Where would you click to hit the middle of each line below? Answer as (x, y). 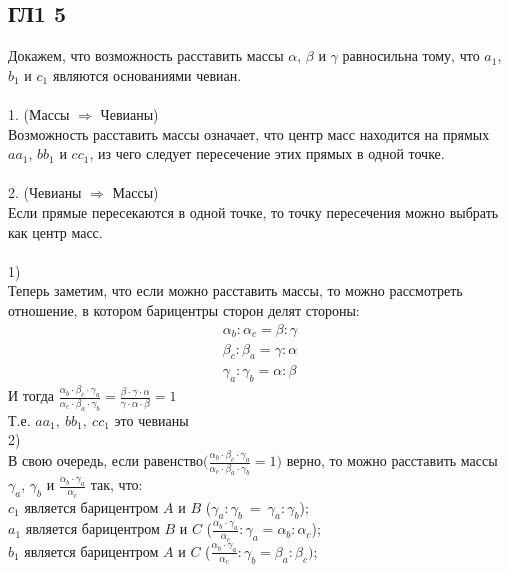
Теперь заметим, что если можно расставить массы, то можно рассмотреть (235, 290)
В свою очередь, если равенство (106, 460)
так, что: (116, 484)
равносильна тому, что (411, 55)
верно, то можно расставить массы (392, 460)
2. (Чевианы (45, 192)
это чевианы (151, 419)
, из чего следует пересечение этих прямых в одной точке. (267, 153)
